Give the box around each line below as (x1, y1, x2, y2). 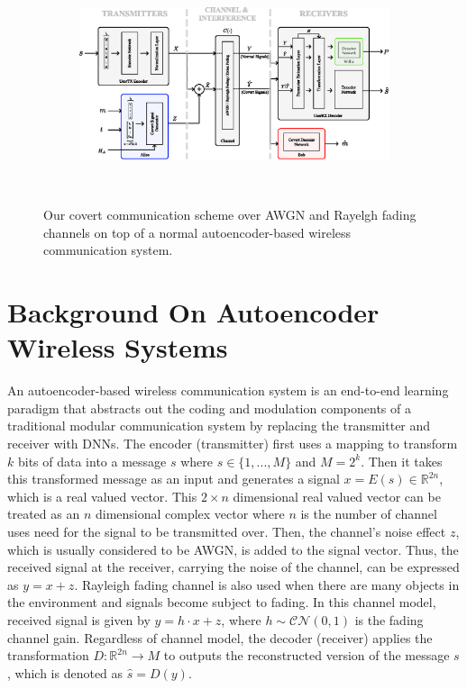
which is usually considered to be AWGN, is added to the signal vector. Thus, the (7, 539, 459, 558)
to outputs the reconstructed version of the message (163, 646, 450, 665)
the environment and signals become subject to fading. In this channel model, (7, 593, 436, 612)
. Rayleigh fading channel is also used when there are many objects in (74, 575, 460, 594)
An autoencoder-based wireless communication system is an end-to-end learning (7, 381, 449, 400)
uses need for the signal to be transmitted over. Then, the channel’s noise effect (7, 522, 446, 540)
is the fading (354, 610, 424, 629)
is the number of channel (300, 504, 437, 523)
